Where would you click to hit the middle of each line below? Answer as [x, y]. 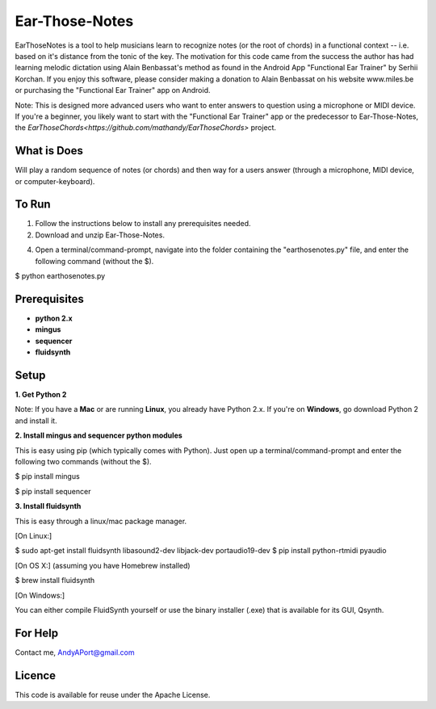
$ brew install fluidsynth [55, 581]
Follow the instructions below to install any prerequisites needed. [143, 224]
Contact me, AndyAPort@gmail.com [75, 652]
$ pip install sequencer [53, 491]
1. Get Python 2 [41, 395]
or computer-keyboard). [55, 181]
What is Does [49, 151]
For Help [37, 633]
